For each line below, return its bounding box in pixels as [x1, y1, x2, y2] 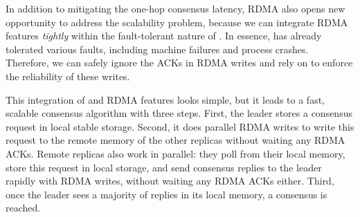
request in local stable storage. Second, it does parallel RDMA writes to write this [6, 119, 354, 133]
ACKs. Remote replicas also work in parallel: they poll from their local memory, [6, 146, 345, 160]
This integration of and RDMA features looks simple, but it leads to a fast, [6, 92, 325, 106]
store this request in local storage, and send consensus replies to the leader [6, 160, 322, 174]
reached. [6, 200, 41, 215]
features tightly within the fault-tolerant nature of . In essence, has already [6, 28, 322, 43]
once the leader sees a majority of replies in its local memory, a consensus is [6, 187, 327, 201]
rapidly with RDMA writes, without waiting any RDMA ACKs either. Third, [6, 173, 334, 188]
